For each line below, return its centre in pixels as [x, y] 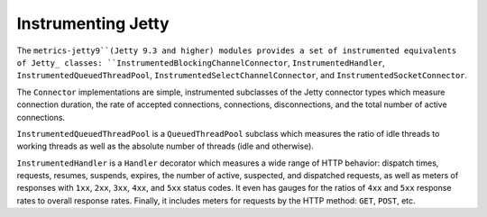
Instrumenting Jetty [93, 23]
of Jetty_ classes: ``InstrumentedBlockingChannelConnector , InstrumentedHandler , [201, 62]
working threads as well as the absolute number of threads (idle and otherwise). [165, 146]
